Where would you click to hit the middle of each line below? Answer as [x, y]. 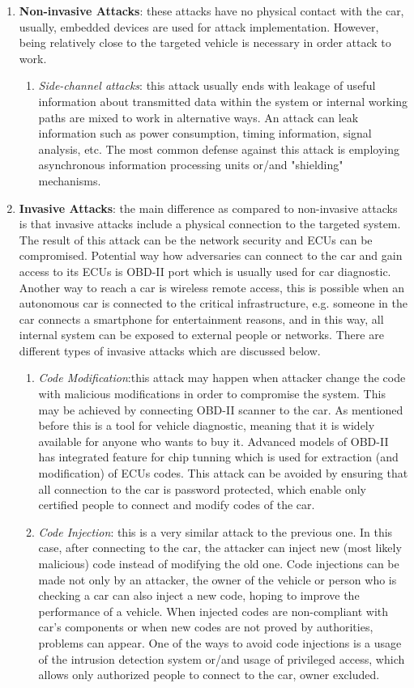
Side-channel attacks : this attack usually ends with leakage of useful [207, 85]
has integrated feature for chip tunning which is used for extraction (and [218, 457]
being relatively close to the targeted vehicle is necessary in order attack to [205, 42]
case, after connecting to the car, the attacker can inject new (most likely [220, 548]
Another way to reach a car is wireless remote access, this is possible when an [212, 287]
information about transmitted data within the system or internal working [223, 101]
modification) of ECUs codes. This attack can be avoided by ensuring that [223, 473]
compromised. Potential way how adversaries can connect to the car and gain [211, 255]
